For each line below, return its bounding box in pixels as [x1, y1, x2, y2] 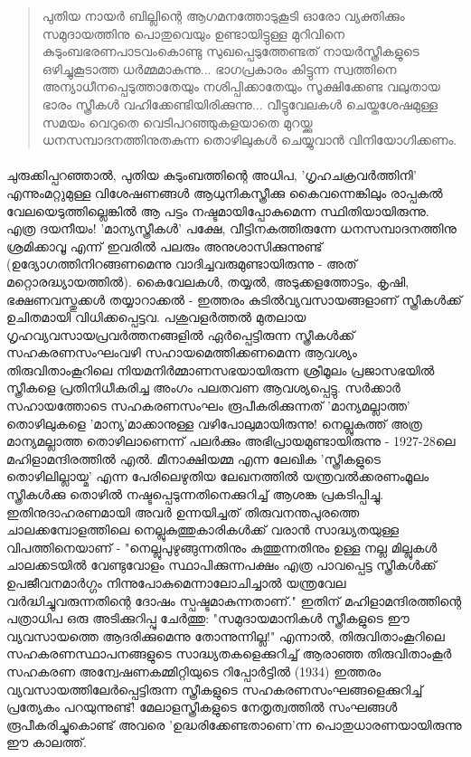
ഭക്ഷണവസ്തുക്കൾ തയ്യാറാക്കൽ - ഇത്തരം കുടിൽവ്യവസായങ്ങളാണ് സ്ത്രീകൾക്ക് [6, 289, 462, 308]
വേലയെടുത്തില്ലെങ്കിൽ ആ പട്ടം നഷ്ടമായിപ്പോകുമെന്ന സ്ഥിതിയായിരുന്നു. [6, 201, 429, 220]
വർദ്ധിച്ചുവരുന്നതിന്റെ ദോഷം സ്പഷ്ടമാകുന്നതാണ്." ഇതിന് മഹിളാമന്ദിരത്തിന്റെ [6, 591, 462, 610]
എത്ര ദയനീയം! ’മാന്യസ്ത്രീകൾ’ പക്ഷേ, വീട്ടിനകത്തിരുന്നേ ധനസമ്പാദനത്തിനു [6, 219, 457, 238]
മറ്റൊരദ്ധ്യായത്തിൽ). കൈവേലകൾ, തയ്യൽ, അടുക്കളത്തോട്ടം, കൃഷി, [6, 271, 410, 290]
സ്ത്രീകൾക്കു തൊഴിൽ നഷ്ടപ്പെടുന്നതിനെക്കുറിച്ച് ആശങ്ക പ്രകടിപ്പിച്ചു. [6, 485, 384, 504]
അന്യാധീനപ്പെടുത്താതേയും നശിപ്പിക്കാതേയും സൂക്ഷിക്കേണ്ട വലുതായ [42, 77, 440, 96]
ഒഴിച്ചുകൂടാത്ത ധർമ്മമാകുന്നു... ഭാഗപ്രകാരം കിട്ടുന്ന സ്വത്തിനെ [42, 59, 397, 78]
